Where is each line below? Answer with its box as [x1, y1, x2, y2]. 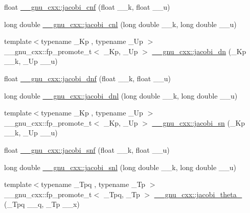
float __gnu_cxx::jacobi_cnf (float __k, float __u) [4, 2, 170, 12]
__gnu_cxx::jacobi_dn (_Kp [152, 45, 246, 56]
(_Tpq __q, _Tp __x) [4, 199, 80, 209]
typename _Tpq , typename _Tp [41, 179, 146, 190]
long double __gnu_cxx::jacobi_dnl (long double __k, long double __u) [4, 90, 238, 101]
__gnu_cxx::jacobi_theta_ [154, 188, 242, 199]
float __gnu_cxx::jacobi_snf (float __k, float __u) [4, 144, 170, 155]
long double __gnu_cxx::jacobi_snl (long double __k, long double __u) [4, 161, 236, 172]
